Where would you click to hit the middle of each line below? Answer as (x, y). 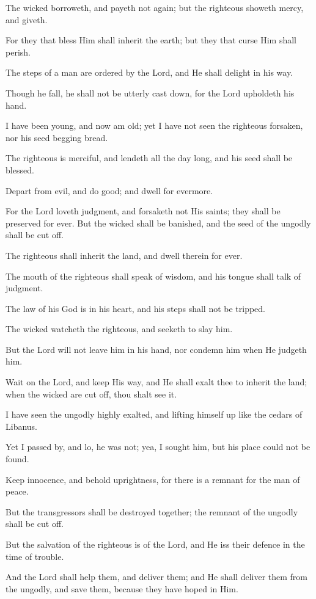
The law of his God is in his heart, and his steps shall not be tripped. (136, 308)
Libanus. (22, 426)
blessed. (20, 169)
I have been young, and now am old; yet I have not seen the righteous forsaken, (154, 125)
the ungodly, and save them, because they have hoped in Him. (122, 588)
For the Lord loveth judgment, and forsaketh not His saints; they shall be (143, 211)
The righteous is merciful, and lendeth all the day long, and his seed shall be (149, 158)
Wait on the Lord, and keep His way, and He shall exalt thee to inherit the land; (156, 382)
